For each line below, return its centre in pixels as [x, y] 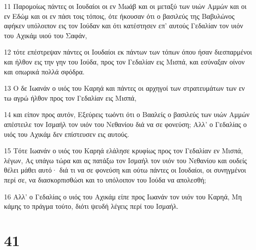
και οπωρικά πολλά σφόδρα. [44, 71]
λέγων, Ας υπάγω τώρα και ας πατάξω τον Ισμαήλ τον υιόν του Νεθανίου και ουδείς [126, 160]
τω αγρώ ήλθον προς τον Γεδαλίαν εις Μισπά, [70, 97]
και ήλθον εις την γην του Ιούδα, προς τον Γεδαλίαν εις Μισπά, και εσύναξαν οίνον [124, 61]
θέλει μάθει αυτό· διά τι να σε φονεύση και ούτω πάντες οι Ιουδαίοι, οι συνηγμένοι [125, 170]
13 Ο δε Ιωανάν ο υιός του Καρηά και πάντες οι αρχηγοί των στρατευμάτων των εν [125, 88]
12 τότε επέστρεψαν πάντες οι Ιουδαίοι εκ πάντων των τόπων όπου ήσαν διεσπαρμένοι [128, 52]
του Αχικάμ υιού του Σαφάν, [46, 35]
